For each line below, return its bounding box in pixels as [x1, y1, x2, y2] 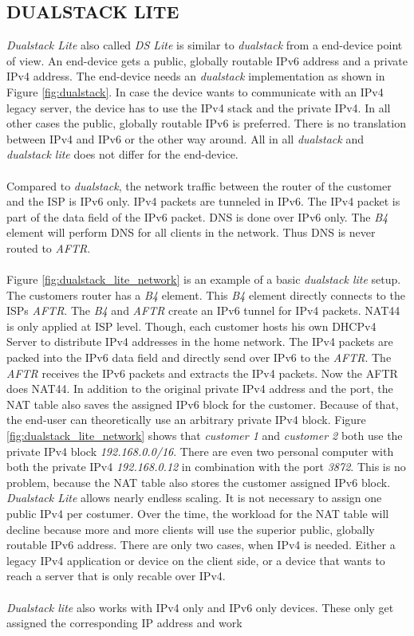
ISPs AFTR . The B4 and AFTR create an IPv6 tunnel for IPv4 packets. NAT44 [6, 302, 400, 319]
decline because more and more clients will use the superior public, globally [6, 520, 375, 537]
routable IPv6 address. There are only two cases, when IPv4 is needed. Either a [6, 536, 396, 553]
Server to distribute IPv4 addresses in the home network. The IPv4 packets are [6, 333, 393, 350]
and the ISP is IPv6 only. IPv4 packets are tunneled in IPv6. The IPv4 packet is [6, 193, 400, 210]
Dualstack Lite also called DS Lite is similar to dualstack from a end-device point [6, 37, 403, 53]
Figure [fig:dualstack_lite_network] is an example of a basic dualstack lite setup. [6, 271, 401, 288]
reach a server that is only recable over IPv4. [6, 567, 226, 584]
